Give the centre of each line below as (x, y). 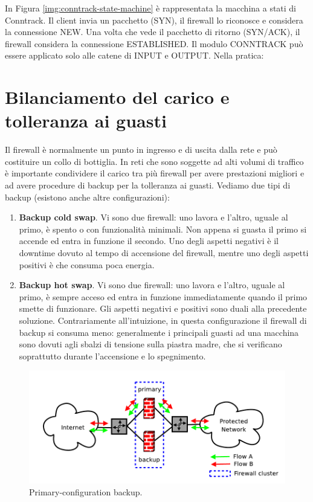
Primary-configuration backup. (86, 492)
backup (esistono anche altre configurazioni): (87, 197)
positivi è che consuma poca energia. (87, 264)
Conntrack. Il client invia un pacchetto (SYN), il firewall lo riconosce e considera (154, 20)
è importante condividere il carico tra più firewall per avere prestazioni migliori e (155, 173)
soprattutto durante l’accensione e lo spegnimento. (112, 356)
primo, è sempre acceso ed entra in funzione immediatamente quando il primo (163, 296)
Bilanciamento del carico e (117, 97)
